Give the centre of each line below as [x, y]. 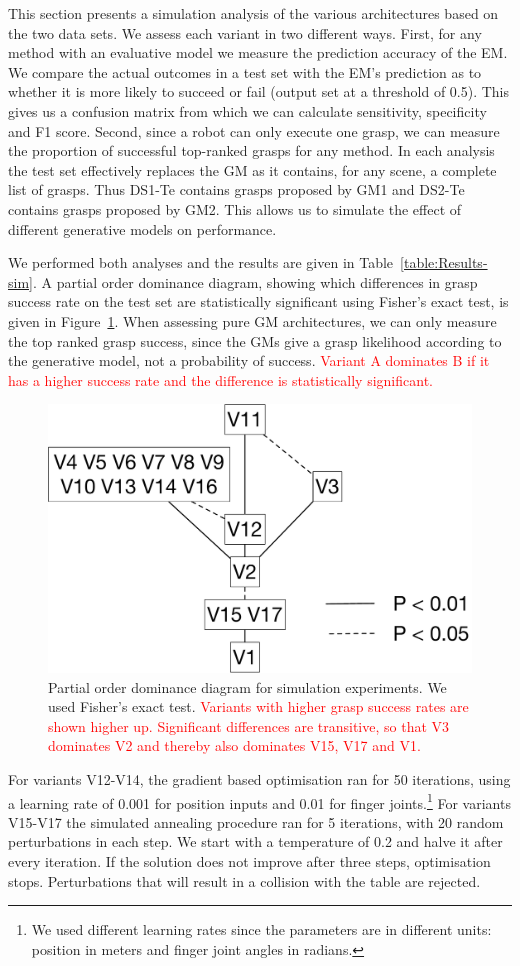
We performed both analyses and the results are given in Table [201, 262]
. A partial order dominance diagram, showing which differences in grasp [255, 281]
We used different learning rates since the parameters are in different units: [261, 929]
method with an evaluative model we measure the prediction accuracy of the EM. [258, 52]
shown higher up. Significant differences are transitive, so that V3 [249, 725]
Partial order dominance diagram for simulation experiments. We [247, 686]
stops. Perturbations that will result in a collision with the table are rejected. [244, 880]
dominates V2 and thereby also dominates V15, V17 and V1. [234, 745]
